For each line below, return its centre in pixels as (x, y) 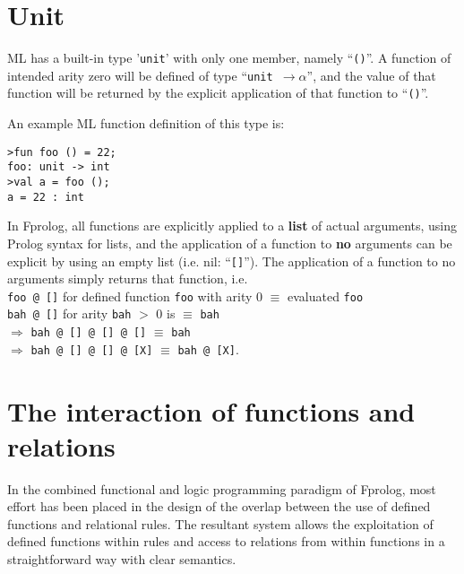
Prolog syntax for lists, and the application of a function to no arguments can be (230, 243)
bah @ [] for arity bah (69, 313)
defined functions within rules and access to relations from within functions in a (226, 541)
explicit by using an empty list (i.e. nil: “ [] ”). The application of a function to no (232, 261)
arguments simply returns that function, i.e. (128, 278)
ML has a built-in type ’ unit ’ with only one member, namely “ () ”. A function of (229, 58)
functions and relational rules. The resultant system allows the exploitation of (220, 523)
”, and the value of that (371, 75)
